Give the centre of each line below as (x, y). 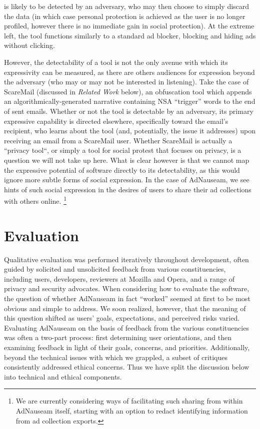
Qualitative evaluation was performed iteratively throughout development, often (126, 259)
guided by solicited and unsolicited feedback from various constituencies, (115, 269)
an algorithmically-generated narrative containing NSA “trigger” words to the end (130, 101)
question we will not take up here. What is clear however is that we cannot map (127, 160)
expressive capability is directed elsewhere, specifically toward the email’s (116, 121)
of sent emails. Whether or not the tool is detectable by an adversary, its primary (129, 111)
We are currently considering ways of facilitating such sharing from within (129, 401)
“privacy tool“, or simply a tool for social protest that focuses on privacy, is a (123, 150)
